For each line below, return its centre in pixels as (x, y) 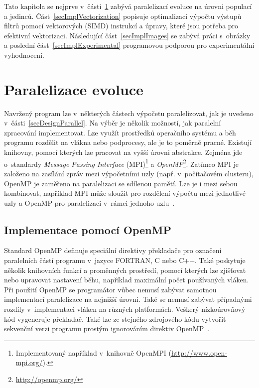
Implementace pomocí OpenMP (88, 229)
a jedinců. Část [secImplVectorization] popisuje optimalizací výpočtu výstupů (123, 16)
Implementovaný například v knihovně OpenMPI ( (93, 352)
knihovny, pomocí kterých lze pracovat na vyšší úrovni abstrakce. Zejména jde (123, 152)
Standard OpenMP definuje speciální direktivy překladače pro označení (113, 250)
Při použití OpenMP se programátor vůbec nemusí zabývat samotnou (110, 289)
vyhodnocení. (24, 55)
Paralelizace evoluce (74, 89)
